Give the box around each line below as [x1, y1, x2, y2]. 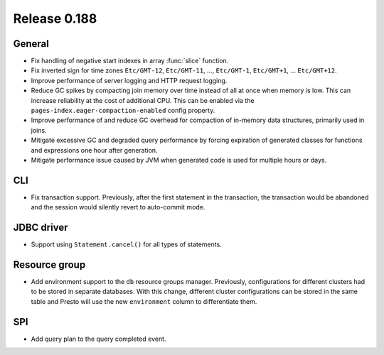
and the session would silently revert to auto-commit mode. [31, 203, 206, 212]
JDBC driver [13, 222, 68, 234]
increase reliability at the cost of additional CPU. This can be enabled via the [31, 96, 255, 104]
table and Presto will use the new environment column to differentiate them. [31, 297, 257, 305]
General [13, 38, 50, 50]
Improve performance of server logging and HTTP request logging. [31, 76, 228, 84]
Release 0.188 [13, 11, 97, 26]
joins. [31, 126, 47, 134]
